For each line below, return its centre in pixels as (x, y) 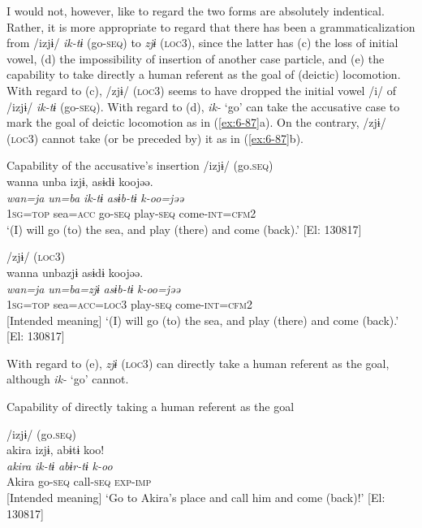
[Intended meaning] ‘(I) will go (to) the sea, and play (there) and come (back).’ (203, 320)
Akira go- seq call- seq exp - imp (79, 481)
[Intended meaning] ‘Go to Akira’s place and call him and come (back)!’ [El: (196, 498)
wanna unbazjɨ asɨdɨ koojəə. (75, 272)
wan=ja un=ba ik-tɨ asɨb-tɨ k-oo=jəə (95, 197)
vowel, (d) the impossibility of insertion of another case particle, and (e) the (196, 58)
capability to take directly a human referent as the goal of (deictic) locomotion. (204, 74)
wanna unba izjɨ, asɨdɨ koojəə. (80, 181)
